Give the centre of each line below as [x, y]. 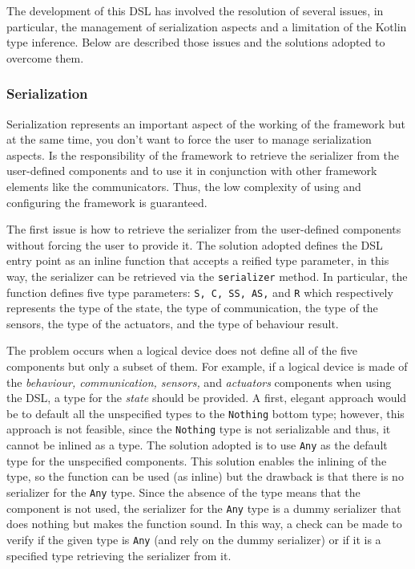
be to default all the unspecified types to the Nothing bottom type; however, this [205, 413]
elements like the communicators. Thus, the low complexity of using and [184, 186]
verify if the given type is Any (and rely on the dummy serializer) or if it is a [194, 539]
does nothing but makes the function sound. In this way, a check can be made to [204, 524]
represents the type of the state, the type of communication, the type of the [192, 308]
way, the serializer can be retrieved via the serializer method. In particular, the [207, 276]
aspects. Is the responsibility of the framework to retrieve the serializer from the [203, 154]
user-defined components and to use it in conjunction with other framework [192, 171]
